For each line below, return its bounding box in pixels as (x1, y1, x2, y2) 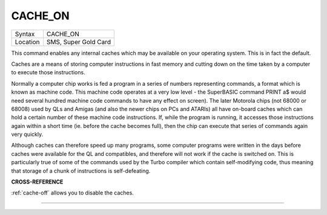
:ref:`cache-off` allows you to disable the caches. (11, 189, 134, 196)
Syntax (15, 30, 35, 38)
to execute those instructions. (11, 69, 85, 76)
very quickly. (11, 130, 44, 138)
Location (15, 37, 40, 46)
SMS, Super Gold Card (46, 37, 111, 46)
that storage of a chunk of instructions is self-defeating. (11, 167, 151, 175)
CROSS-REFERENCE (11, 178, 64, 185)
